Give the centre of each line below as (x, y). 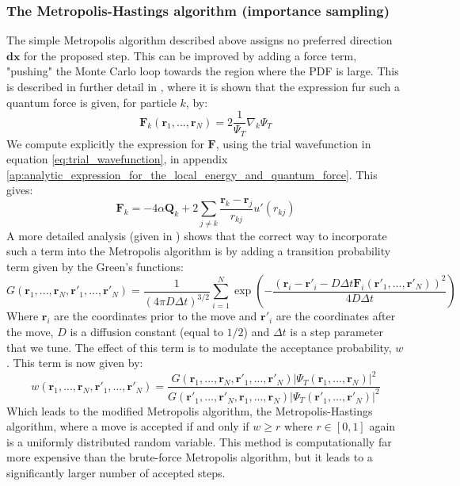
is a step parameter (336, 332)
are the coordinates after (336, 316)
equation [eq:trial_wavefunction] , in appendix (117, 159)
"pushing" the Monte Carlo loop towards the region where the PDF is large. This (203, 71)
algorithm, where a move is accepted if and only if (128, 426)
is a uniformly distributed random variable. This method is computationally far (199, 441)
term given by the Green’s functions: (95, 266)
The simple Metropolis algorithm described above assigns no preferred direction (200, 40)
